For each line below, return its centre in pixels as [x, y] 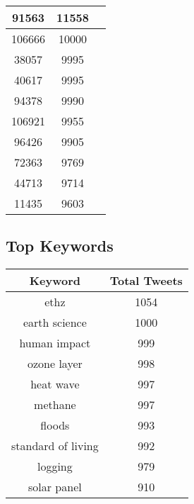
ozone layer [55, 364]
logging [55, 466]
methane [55, 405]
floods [55, 425]
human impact [55, 343]
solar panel [55, 487]
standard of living [55, 446]
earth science [55, 323]
